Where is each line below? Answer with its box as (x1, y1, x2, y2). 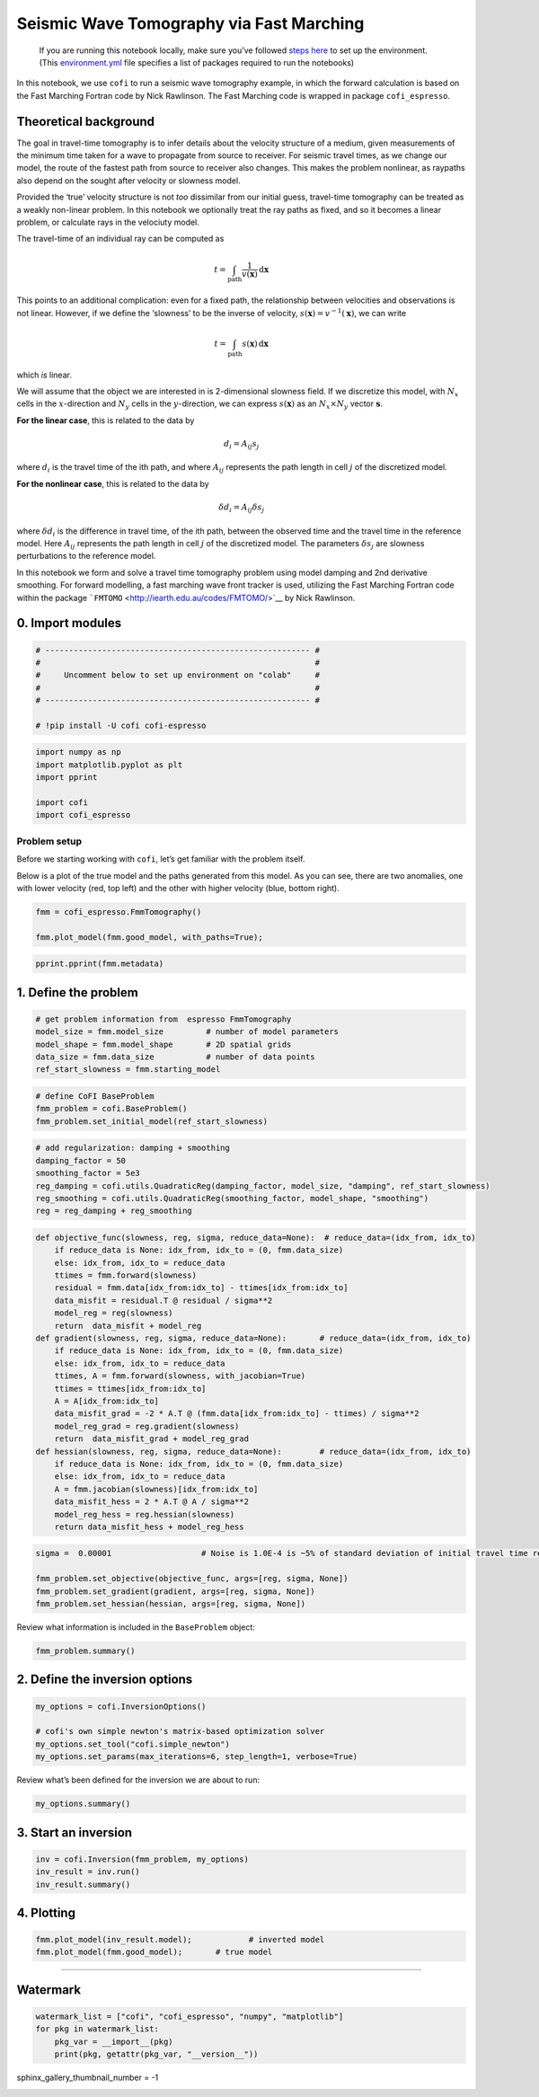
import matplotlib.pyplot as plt (35, 759, 183, 770)
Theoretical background (16, 113, 155, 129)
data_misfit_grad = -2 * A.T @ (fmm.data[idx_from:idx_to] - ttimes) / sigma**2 (54, 1409, 420, 1419)
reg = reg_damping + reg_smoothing (35, 1206, 192, 1217)
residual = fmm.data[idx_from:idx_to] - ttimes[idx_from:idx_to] (54, 1283, 349, 1293)
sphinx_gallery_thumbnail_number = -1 (16, 2072, 159, 2084)
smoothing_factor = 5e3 (35, 1168, 141, 1179)
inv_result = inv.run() (35, 1867, 141, 1877)
